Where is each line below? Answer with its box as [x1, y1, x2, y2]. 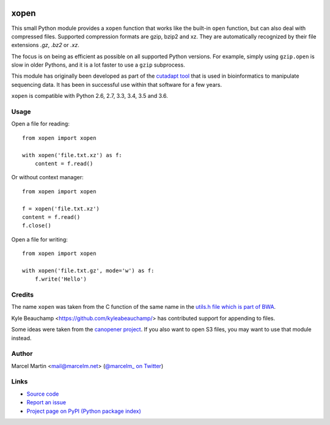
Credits [11, 290, 34, 299]
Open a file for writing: [11, 235, 68, 243]
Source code [26, 390, 59, 397]
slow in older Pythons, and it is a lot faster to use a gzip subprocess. [11, 61, 186, 68]
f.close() [22, 222, 51, 229]
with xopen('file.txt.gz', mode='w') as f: [22, 267, 155, 274]
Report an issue [26, 399, 67, 406]
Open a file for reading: [11, 120, 70, 128]
